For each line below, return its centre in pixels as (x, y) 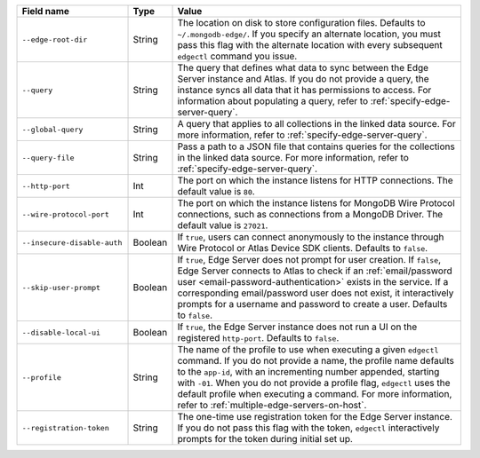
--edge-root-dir (55, 39)
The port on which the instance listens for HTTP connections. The (315, 180)
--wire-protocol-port (66, 214)
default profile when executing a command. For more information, (315, 394)
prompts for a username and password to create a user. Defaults (312, 304)
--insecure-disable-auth (72, 243)
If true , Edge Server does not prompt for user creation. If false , (309, 260)
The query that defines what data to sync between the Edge (303, 68)
